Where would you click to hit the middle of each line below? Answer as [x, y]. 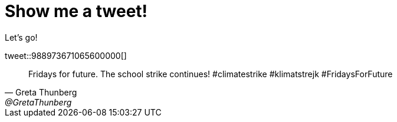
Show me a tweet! [76, 11]
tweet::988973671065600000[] [66, 55]
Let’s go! [21, 37]
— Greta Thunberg [41, 92]
